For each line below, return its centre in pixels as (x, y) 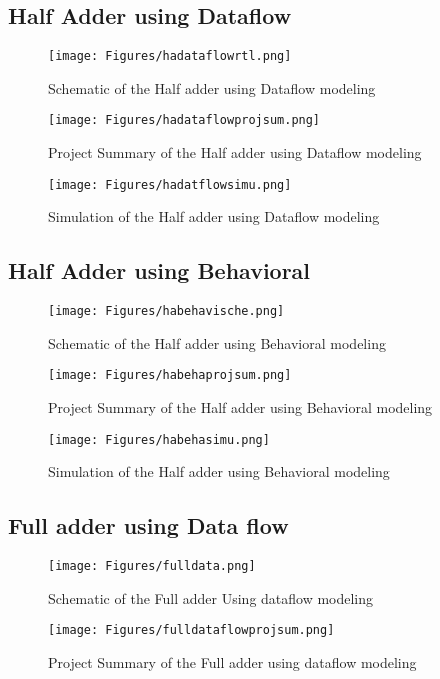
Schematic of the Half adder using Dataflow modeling (212, 87)
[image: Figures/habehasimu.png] (159, 439)
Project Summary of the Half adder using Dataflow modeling (235, 152)
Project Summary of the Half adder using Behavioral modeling (240, 407)
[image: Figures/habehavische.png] (166, 311)
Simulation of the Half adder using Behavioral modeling (219, 471)
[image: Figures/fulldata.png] (152, 566)
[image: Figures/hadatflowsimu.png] (170, 184)
